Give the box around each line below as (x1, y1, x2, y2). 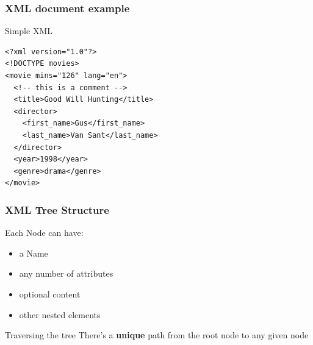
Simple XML (5, 24, 52, 37)
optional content (19, 287, 81, 300)
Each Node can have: (5, 226, 84, 239)
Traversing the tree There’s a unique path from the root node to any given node (5, 329, 309, 341)
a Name (19, 246, 48, 259)
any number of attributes (19, 267, 113, 280)
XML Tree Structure (5, 202, 109, 217)
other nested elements (19, 308, 101, 321)
